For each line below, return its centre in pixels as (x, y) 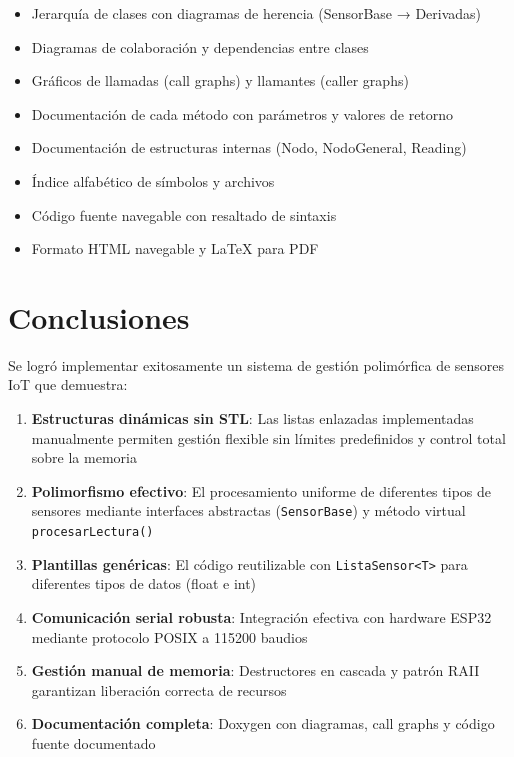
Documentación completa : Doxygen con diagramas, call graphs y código (263, 723)
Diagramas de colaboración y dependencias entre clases (200, 46)
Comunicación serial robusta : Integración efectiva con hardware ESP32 (261, 617)
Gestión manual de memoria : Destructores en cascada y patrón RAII (255, 670)
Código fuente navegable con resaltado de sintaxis (184, 214)
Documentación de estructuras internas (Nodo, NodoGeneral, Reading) (249, 147)
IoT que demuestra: (68, 384)
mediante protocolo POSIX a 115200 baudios (169, 636)
